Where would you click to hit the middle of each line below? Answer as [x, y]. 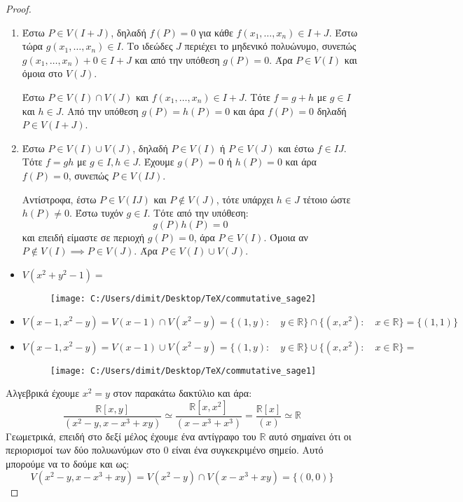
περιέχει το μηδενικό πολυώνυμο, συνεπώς [270, 46]
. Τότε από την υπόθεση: [198, 213]
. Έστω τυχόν [96, 213]
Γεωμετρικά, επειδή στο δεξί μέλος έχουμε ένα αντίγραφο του [131, 436]
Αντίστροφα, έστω [59, 199]
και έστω [296, 148]
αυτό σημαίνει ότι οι [310, 436]
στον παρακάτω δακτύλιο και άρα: [182, 393]
